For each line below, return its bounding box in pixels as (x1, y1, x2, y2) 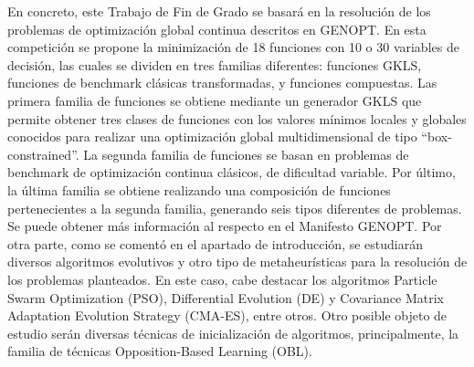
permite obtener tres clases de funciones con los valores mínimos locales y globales (7, 109, 467, 128)
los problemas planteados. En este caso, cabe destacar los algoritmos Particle (7, 269, 437, 288)
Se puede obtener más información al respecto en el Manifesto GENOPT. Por (7, 216, 442, 236)
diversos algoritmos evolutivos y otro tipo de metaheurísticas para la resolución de (7, 252, 468, 271)
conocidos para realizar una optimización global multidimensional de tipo (7, 127, 417, 146)
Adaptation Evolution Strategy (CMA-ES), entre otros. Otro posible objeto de (7, 306, 448, 325)
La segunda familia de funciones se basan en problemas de (83, 144, 409, 163)
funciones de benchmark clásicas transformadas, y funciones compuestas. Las (7, 73, 437, 92)
